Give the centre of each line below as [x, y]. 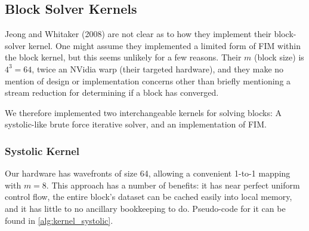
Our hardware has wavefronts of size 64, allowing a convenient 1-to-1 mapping [148, 173]
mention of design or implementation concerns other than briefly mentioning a [148, 80]
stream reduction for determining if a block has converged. [112, 92]
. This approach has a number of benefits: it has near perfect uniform [173, 185]
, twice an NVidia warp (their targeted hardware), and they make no [158, 69]
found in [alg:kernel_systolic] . [59, 220]
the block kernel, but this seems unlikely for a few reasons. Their [123, 57]
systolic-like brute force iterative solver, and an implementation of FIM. [136, 124]
